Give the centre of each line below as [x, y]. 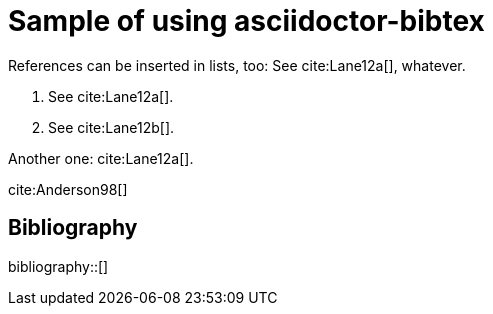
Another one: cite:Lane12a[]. [101, 158]
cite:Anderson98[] [68, 189]
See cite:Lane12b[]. [111, 127]
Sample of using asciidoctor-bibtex [246, 21]
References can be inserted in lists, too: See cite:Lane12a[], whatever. [237, 65]
